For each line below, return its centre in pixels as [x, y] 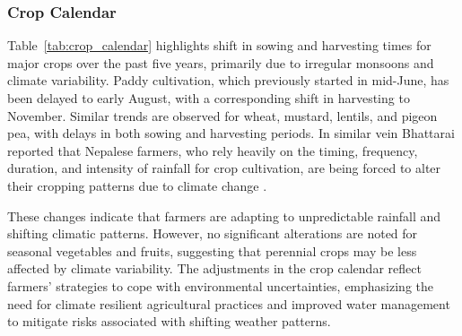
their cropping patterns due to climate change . [137, 185]
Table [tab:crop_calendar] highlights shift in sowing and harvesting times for [219, 45]
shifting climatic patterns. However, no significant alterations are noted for [213, 233]
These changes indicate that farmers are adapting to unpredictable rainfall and [224, 215]
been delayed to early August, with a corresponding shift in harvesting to [209, 98]
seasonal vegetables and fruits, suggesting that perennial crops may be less [212, 250]
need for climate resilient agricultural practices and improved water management [229, 303]
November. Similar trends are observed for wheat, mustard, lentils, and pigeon [222, 115]
